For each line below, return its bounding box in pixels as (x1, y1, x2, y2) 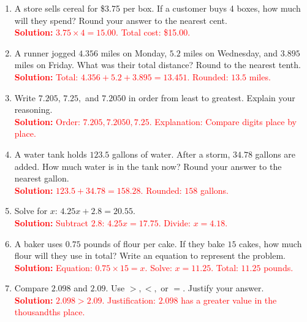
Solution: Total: (14, 70, 78, 83)
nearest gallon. (14, 172, 69, 185)
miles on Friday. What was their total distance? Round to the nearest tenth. (14, 58, 301, 71)
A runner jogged (14, 46, 76, 59)
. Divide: (158, 216, 191, 229)
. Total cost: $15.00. (116, 26, 191, 39)
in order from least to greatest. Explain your (128, 91, 295, 104)
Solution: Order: (14, 115, 80, 128)
